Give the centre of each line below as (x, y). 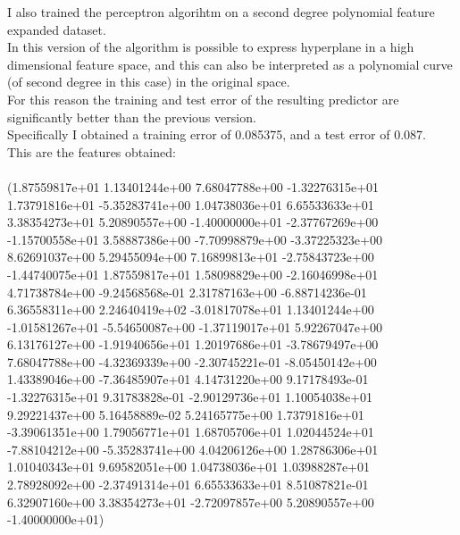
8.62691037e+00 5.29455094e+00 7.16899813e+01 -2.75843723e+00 (191, 257)
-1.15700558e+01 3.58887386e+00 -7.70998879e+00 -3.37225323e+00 (195, 239)
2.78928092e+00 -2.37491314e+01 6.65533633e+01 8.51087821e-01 (188, 485)
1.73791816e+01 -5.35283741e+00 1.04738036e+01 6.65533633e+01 (191, 204)
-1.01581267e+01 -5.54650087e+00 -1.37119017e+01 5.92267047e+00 (195, 326)
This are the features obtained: (92, 151)
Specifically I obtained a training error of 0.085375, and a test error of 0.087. (217, 134)
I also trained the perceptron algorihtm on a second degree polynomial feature (221, 12)
